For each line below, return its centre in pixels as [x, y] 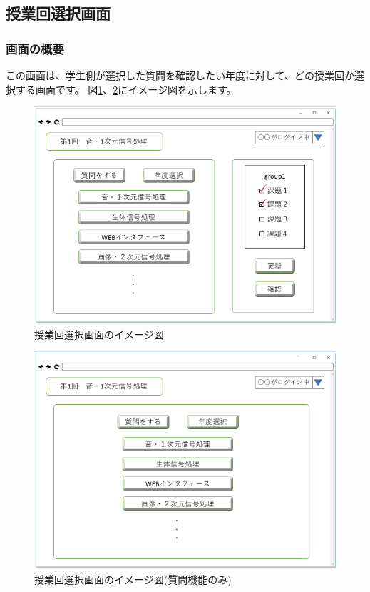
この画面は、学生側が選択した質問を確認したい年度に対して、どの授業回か [180, 75]
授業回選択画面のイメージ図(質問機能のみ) [133, 580]
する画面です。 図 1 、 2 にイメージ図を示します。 [126, 89]
